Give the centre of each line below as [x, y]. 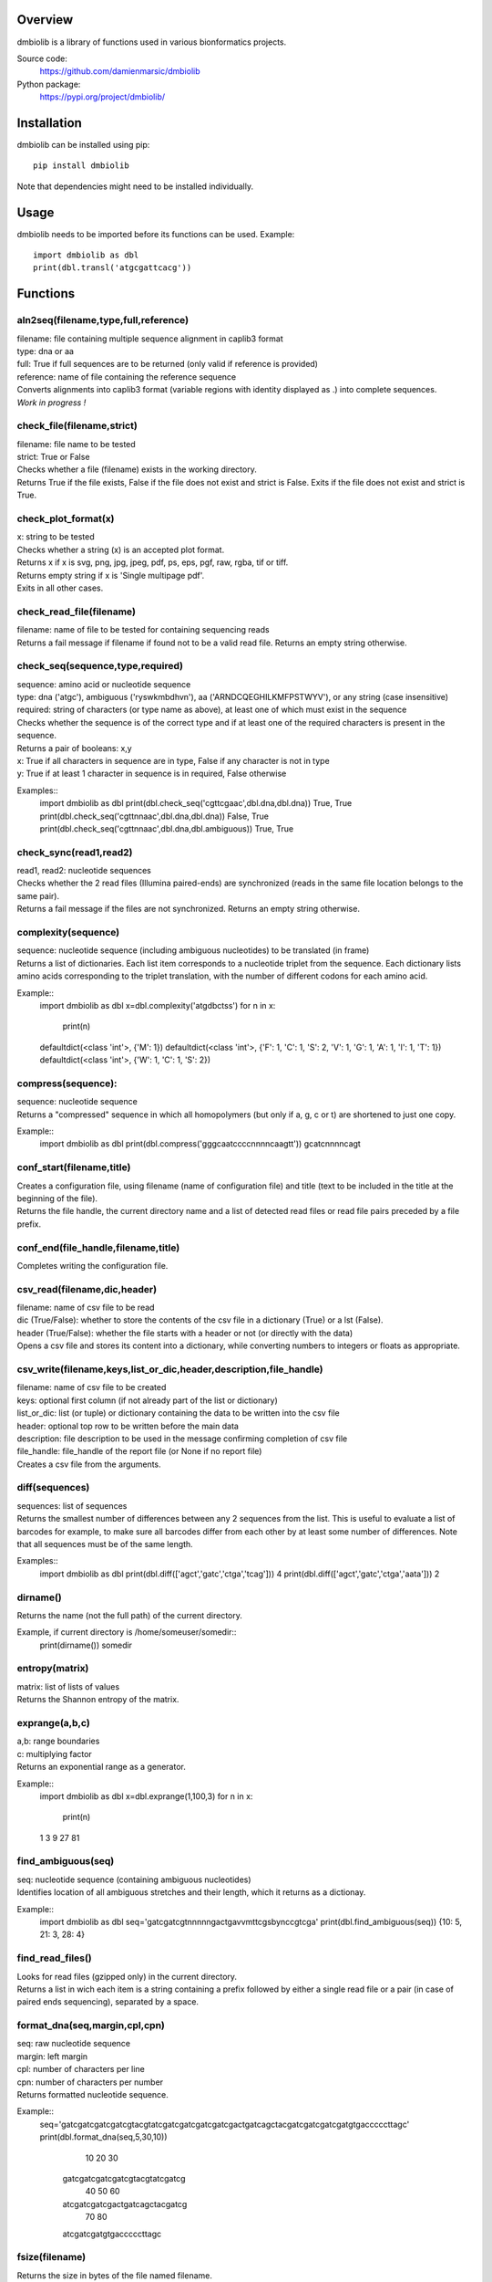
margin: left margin [52, 2056]
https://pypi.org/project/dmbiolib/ [102, 97]
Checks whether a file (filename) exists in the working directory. [137, 469]
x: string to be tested [56, 537]
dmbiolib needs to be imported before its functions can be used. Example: [156, 234]
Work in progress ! [51, 403]
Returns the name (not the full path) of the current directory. [130, 1615]
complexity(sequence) [68, 933]
